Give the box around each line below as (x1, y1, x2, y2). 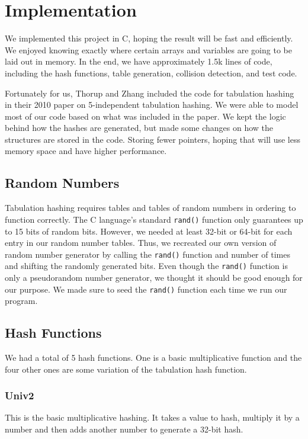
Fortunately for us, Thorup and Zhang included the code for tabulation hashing (5, 86, 294, 99)
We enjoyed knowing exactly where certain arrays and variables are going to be (5, 43, 292, 56)
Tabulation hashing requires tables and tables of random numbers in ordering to (5, 201, 296, 214)
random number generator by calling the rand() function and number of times (5, 248, 290, 260)
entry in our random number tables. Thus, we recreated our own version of (5, 236, 277, 249)
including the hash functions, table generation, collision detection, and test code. (5, 66, 297, 79)
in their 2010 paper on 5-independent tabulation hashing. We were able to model (5, 98, 299, 111)
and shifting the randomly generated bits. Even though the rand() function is (5, 259, 288, 272)
